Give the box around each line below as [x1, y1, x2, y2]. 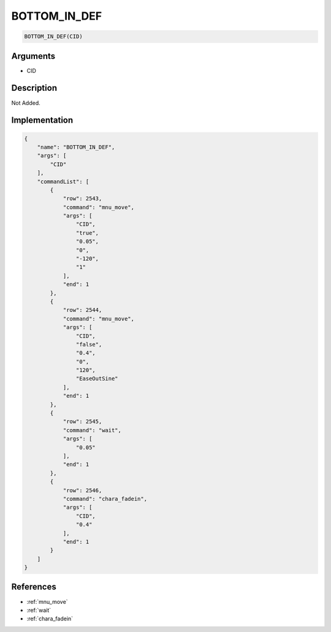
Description [11, 83, 58, 93]
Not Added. [11, 99, 41, 107]
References [11, 582, 56, 592]
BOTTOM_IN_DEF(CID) [24, 33, 83, 40]
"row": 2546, [63, 487, 102, 493]
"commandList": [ [37, 178, 89, 185]
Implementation [11, 115, 74, 126]
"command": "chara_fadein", [63, 495, 147, 502]
